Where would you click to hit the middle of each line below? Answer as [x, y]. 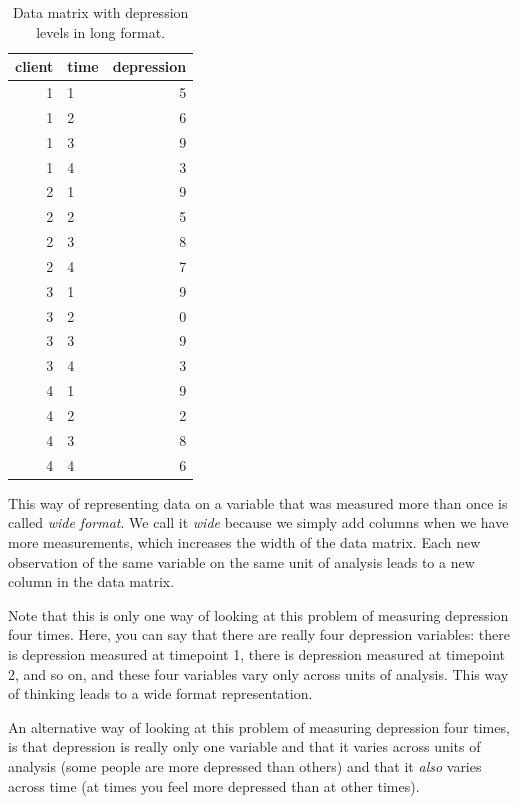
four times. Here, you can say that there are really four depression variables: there [259, 634]
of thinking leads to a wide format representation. [160, 693]
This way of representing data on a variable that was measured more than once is [258, 502]
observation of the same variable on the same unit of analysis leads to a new [241, 561]
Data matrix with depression [100, 12]
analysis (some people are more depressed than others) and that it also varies [245, 765]
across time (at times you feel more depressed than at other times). [214, 785]
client [34, 66]
